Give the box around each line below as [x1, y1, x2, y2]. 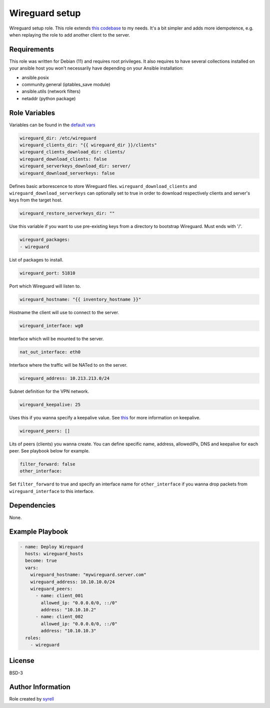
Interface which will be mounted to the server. [9, 336, 104, 342]
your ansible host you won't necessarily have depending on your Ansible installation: [9, 65, 183, 71]
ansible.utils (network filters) [21, 88, 81, 95]
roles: [25, 635, 41, 641]
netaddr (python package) [21, 95, 76, 101]
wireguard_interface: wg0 [19, 323, 83, 328]
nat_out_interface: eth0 [19, 349, 81, 355]
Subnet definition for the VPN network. [9, 388, 89, 394]
